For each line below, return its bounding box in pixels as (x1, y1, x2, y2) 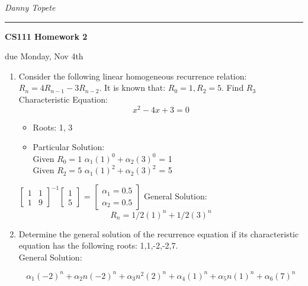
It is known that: (104, 81, 166, 94)
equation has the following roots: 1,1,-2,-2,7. (18, 239, 178, 252)
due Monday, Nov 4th (5, 50, 84, 62)
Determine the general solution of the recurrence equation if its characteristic (18, 227, 299, 240)
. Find (222, 81, 244, 94)
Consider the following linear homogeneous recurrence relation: (18, 69, 247, 82)
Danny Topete (5, 1, 56, 13)
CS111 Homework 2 (5, 30, 88, 42)
